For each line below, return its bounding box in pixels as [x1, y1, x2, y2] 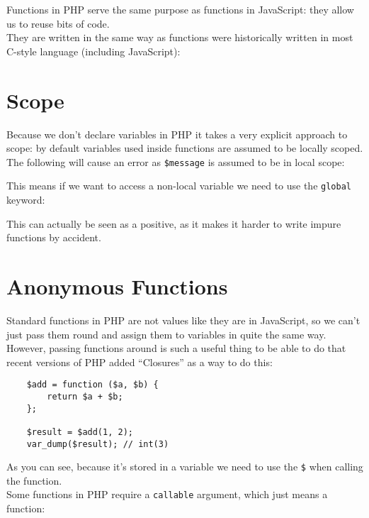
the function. [6, 473, 62, 487]
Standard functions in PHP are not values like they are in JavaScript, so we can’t [6, 312, 361, 327]
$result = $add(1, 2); [26, 426, 133, 437]
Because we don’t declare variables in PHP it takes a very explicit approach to [6, 126, 348, 141]
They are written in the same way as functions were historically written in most [6, 30, 353, 45]
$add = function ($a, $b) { [26, 380, 159, 390]
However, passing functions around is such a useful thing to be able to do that [6, 341, 346, 356]
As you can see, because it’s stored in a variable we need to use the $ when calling [6, 459, 363, 474]
